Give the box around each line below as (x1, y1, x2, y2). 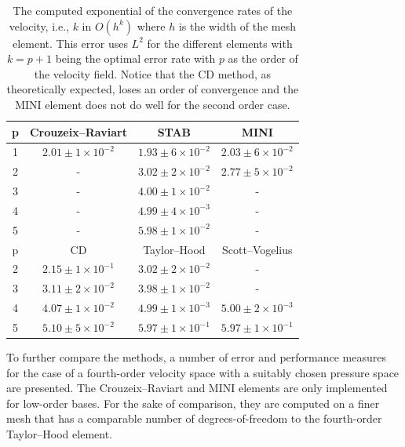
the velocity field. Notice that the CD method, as (34, 65, 271, 82)
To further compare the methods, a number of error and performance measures (6, 349, 387, 365)
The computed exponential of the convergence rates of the (13, 2, 293, 18)
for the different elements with (147, 35, 293, 51)
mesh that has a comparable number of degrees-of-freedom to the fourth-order (6, 410, 382, 427)
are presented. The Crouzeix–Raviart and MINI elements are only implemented (6, 380, 388, 396)
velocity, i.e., (9, 17, 69, 34)
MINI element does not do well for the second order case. (15, 96, 290, 112)
